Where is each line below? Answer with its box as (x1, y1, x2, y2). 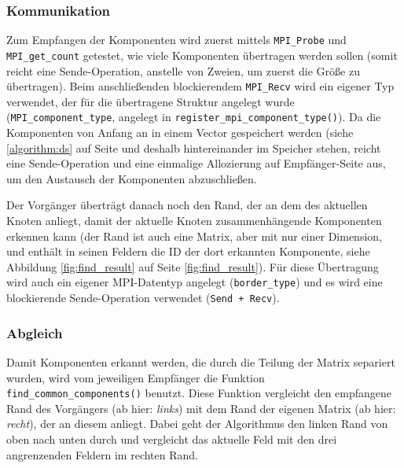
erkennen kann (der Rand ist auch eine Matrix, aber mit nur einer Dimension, (6, 227, 382, 244)
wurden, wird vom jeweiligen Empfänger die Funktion (6, 369, 265, 385)
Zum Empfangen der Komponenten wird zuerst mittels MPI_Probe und (6, 31, 347, 48)
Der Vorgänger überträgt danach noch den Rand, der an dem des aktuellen (6, 197, 368, 213)
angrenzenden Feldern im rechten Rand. (6, 446, 198, 462)
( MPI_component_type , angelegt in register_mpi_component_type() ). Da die (6, 109, 381, 125)
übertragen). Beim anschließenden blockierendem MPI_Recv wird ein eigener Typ (6, 78, 395, 94)
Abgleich (6, 322, 63, 342)
